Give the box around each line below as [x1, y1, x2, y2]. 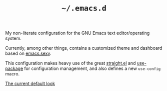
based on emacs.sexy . [5, 50, 51, 56]
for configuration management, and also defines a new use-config [24, 65, 161, 71]
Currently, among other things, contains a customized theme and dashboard [5, 45, 162, 51]
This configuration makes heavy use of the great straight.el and [5, 60, 136, 66]
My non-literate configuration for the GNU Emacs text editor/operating [5, 30, 150, 36]
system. [5, 35, 21, 41]
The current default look [5, 80, 55, 86]
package [5, 65, 23, 71]
